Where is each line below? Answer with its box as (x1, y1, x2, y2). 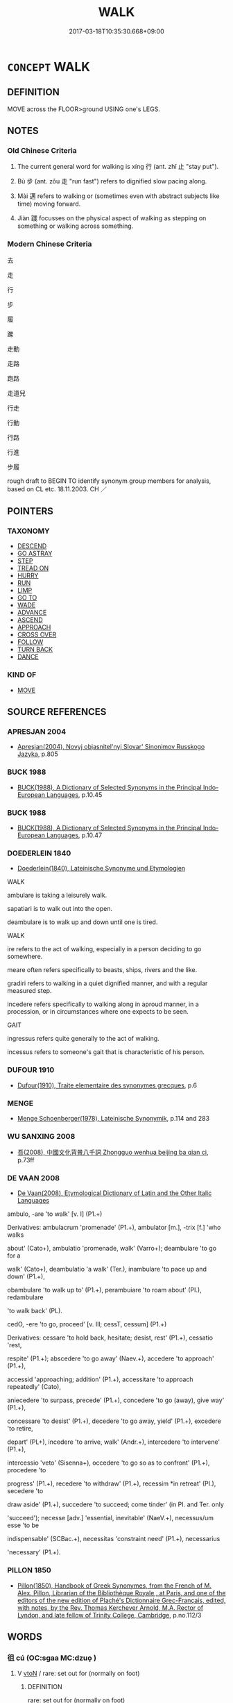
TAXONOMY (7, 526, 50, 536)
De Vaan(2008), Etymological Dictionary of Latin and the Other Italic (17, 1189, 212, 1197)
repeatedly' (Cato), (7, 1383, 61, 1391)
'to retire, (7, 1424, 33, 1433)
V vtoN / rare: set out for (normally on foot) (17, 1669, 140, 1678)
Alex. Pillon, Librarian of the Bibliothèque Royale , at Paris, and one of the (17, 1588, 227, 1597)
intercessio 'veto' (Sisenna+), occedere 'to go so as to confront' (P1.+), (7, 1458, 210, 1467)
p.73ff (17, 1156, 35, 1165)
